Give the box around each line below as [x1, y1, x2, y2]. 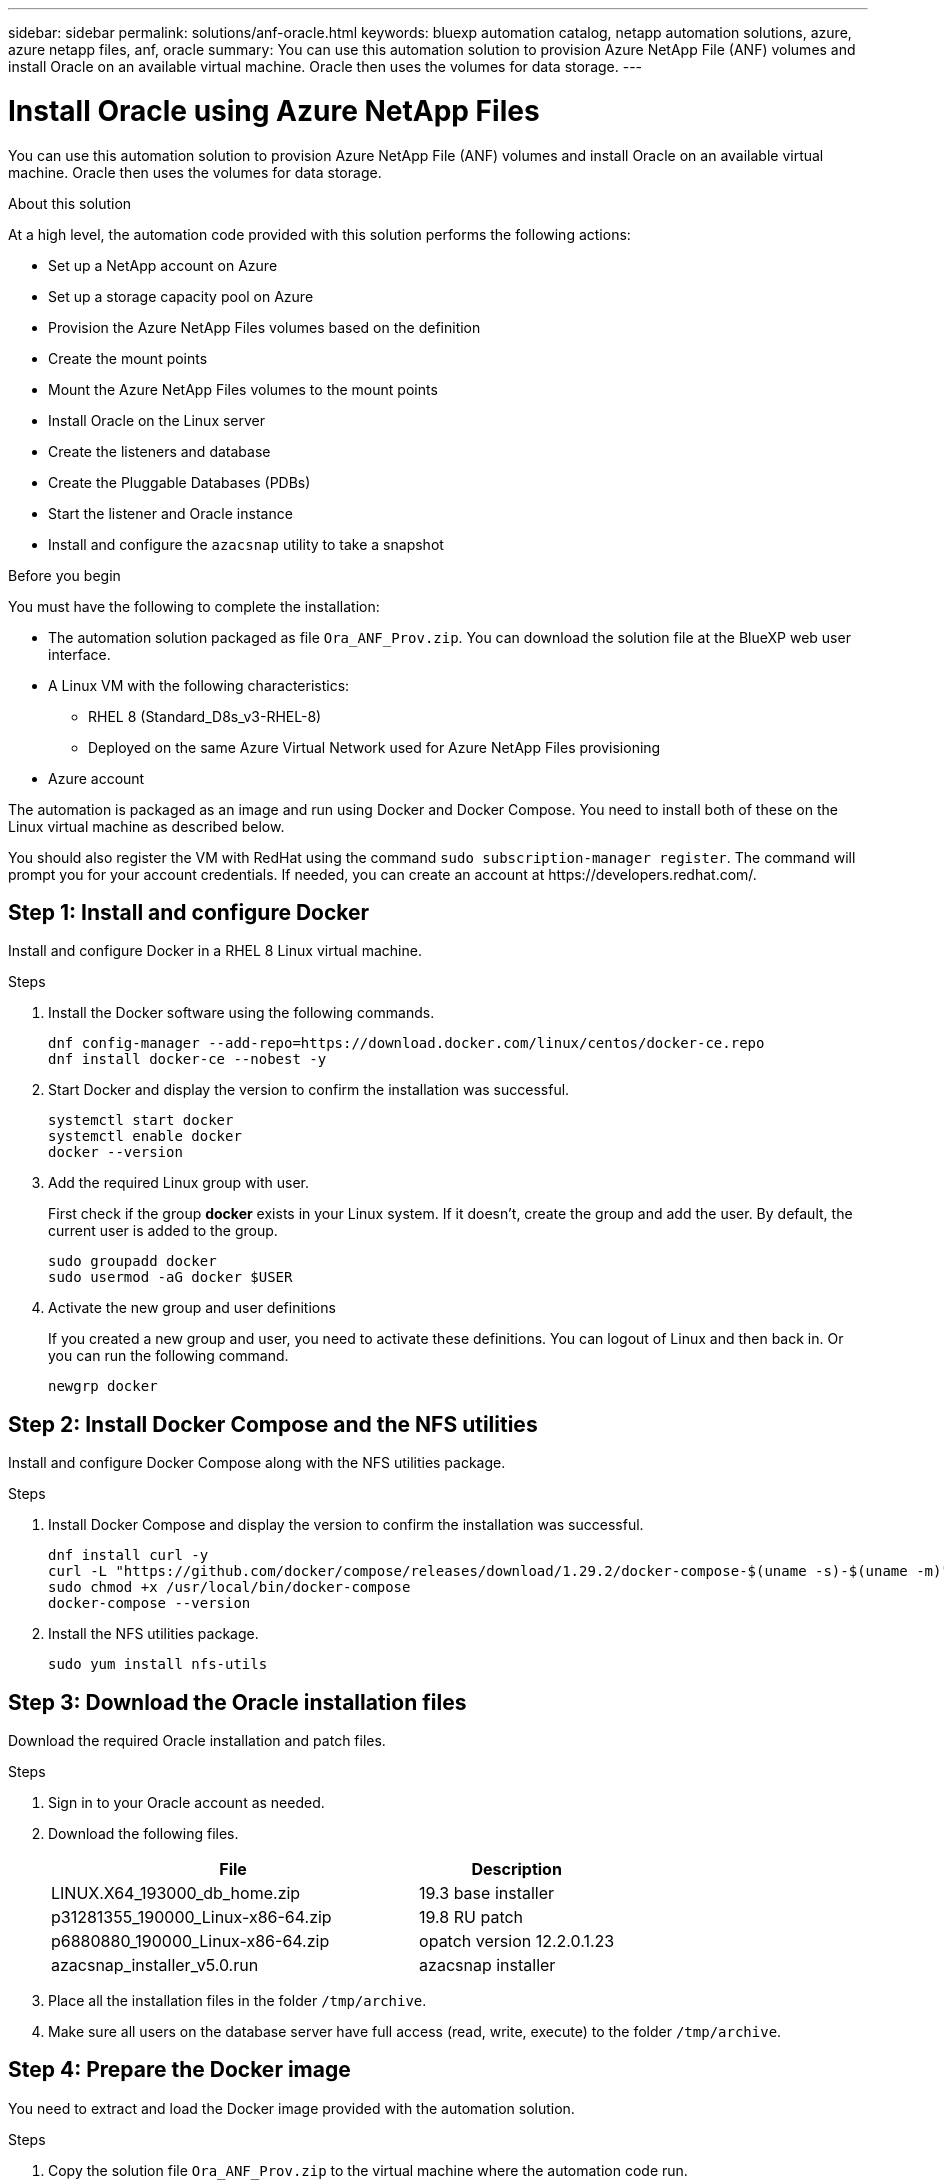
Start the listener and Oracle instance [48, 504, 293, 522]
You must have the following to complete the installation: [8, 597, 380, 615]
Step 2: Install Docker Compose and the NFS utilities [8, 1411, 538, 1437]
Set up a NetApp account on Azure [48, 256, 278, 274]
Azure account [48, 769, 145, 787]
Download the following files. [48, 1825, 239, 1843]
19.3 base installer [419, 1883, 555, 1904]
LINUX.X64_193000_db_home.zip [51, 1883, 301, 1904]
